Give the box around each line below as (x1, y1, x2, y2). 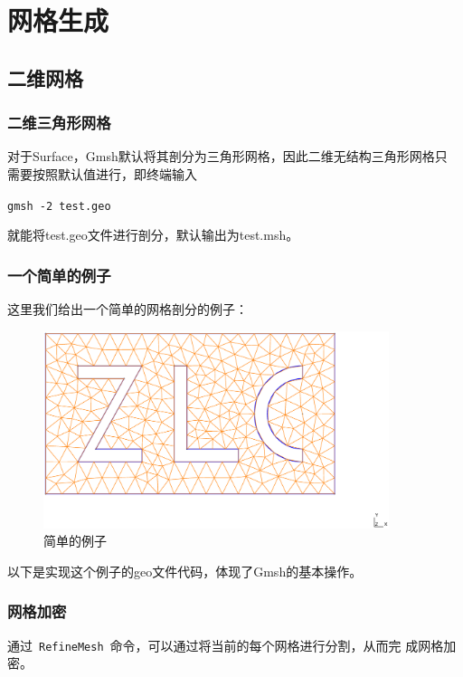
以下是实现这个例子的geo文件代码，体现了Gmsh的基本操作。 (7, 561, 363, 580)
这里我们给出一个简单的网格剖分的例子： (7, 300, 248, 319)
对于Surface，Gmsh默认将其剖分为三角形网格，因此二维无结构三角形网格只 (7, 147, 448, 166)
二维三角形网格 (7, 111, 111, 134)
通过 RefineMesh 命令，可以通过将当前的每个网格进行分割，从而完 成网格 (7, 635, 444, 654)
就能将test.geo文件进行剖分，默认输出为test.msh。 (7, 225, 299, 244)
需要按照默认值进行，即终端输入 (7, 164, 197, 183)
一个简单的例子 (7, 263, 111, 286)
